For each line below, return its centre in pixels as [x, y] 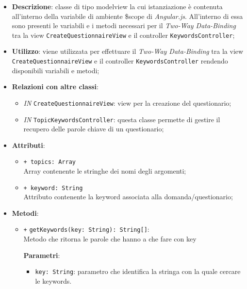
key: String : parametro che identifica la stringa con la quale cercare [138, 271]
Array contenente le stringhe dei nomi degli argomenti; [105, 171]
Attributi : [28, 145]
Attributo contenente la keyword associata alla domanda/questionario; [128, 197]
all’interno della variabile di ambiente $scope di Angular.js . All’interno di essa [127, 16]
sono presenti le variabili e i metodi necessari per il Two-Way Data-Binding [124, 25]
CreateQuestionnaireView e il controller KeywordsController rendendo [120, 61]
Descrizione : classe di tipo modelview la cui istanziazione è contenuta [117, 6]
